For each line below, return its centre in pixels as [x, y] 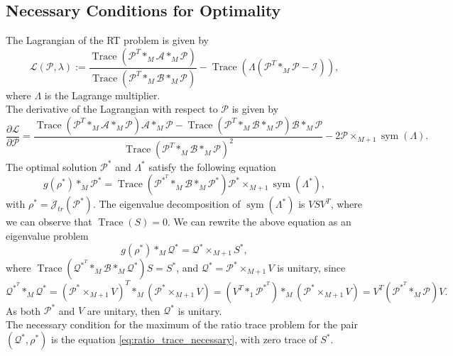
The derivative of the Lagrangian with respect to [112, 109]
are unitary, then [124, 310]
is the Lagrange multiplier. [102, 95]
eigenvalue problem [47, 235]
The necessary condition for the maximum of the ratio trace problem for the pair [182, 324]
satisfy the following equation [212, 166]
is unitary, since [311, 268]
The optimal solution [51, 166]
